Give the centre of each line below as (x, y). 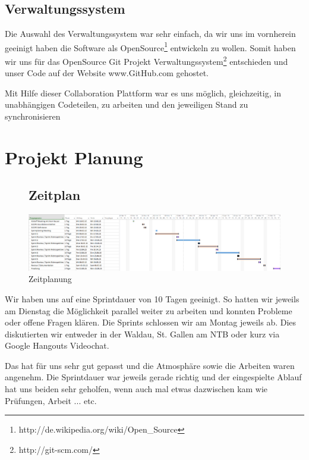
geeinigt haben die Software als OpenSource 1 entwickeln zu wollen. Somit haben (150, 46)
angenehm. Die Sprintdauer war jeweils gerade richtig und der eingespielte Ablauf (153, 377)
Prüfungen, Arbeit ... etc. (51, 400)
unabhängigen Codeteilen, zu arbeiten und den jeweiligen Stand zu (127, 104)
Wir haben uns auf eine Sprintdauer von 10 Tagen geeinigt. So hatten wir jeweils (152, 298)
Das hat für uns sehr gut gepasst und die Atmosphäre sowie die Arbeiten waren (150, 365)
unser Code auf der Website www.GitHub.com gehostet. (107, 73)
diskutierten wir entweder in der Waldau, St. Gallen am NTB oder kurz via (142, 334)
